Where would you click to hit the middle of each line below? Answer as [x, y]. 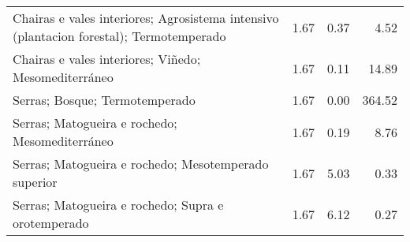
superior [35, 182]
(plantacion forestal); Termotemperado [119, 36]
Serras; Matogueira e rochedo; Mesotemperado [141, 164]
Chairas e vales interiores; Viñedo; [107, 59]
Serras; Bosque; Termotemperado [104, 100]
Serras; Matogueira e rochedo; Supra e [118, 205]
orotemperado [51, 223]
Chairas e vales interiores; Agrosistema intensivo [146, 18]
